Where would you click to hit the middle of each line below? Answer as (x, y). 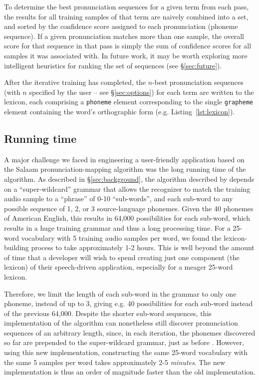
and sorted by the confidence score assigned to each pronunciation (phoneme (121, 26)
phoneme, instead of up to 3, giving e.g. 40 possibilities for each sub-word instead (129, 303)
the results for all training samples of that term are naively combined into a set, (126, 16)
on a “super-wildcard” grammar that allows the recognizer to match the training (127, 189)
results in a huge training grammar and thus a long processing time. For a (117, 227)
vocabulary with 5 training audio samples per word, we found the (121, 237)
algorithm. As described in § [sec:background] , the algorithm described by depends (129, 179)
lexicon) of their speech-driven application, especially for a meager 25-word (119, 267)
